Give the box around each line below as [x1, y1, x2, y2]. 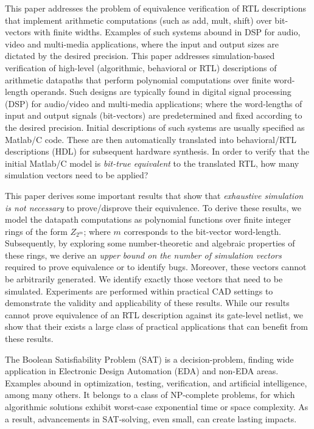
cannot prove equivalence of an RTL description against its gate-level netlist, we [5, 308, 303, 321]
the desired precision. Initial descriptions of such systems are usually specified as [5, 120, 305, 133]
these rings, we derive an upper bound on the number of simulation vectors [5, 248, 282, 261]
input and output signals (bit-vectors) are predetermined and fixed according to [5, 109, 302, 122]
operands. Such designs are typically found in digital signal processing [30, 85, 291, 98]
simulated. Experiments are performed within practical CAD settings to [5, 284, 273, 297]
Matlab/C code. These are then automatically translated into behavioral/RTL [5, 133, 297, 145]
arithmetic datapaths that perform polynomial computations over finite [5, 73, 271, 86]
